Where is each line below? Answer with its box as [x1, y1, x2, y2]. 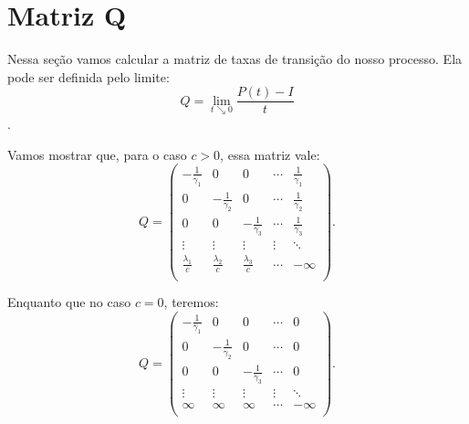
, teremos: [163, 292, 219, 312]
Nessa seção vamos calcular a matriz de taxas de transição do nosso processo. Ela [7, 49, 463, 69]
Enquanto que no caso [7, 292, 131, 312]
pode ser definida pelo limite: [7, 67, 170, 86]
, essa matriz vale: [220, 144, 320, 164]
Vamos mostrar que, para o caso [7, 144, 187, 164]
